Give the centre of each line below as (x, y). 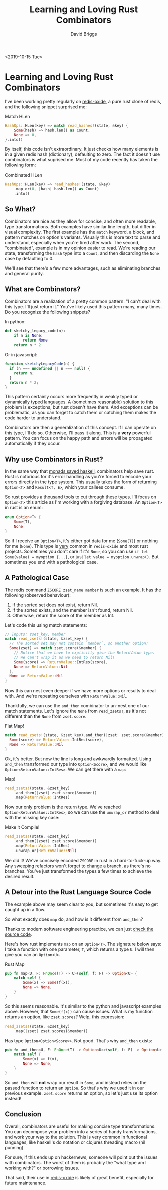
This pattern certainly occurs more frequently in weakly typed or (72, 397)
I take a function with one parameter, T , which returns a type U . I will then (80, 949)
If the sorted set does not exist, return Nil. (55, 605)
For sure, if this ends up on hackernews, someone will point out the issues (81, 1157)
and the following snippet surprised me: (46, 107)
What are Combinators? (43, 289)
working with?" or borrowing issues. (42, 1168)
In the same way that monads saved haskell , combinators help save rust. (80, 471)
